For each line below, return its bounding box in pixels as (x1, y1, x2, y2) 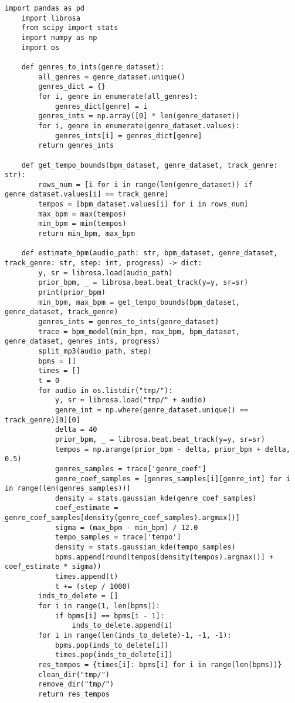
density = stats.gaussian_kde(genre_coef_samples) (55, 494, 257, 502)
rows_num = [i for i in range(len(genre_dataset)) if (38, 180, 253, 189)
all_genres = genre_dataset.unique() (38, 72, 185, 81)
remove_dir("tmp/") (38, 680, 114, 689)
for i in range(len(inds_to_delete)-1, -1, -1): (38, 631, 232, 639)
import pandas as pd (5, 4, 85, 12)
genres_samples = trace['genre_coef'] (55, 464, 206, 473)
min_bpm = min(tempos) (38, 219, 127, 228)
